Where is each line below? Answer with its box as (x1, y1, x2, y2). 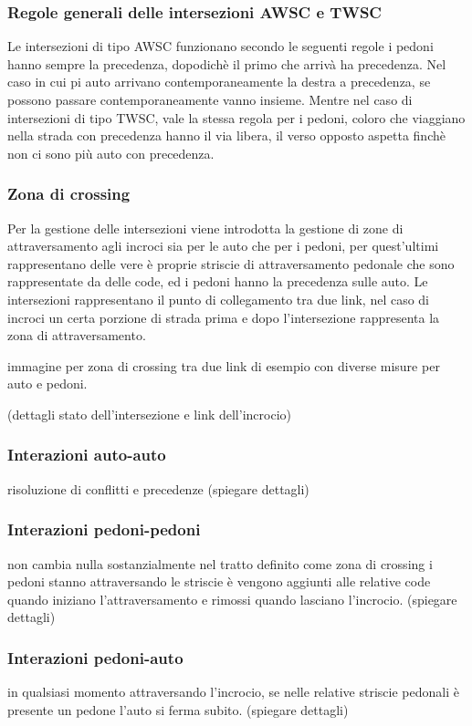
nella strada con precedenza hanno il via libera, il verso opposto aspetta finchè (7, 126, 446, 145)
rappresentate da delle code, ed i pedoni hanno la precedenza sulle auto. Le (7, 272, 428, 291)
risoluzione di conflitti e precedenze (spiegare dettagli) (7, 479, 309, 498)
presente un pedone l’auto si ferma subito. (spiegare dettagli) (7, 700, 349, 719)
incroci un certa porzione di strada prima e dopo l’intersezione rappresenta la (7, 307, 440, 327)
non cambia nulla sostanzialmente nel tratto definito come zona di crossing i (7, 554, 433, 573)
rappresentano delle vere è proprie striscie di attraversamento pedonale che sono (7, 254, 455, 273)
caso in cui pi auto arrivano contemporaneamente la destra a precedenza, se (7, 72, 431, 91)
